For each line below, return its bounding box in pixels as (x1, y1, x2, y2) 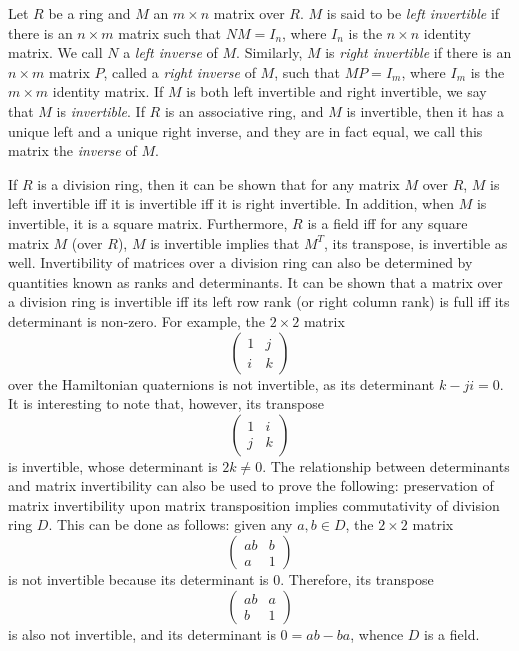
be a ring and (48, 3, 131, 23)
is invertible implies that (150, 232, 300, 253)
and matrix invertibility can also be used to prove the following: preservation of (8, 475, 494, 496)
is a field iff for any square (307, 212, 468, 233)
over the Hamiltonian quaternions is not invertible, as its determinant (8, 373, 435, 394)
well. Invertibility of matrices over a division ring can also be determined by (8, 252, 473, 273)
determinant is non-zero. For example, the (8, 310, 266, 331)
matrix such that (118, 22, 222, 43)
